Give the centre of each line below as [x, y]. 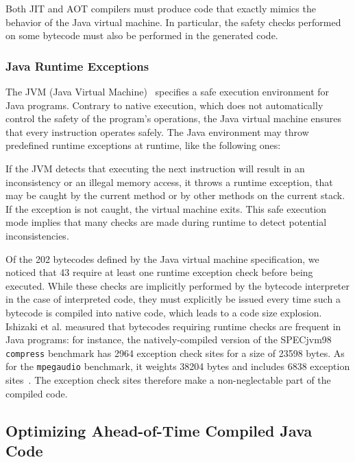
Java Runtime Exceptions [77, 66]
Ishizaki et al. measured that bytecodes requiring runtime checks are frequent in [173, 326]
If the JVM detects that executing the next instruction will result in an [155, 168]
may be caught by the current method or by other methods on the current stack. [175, 195]
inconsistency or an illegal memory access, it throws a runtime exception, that [169, 182]
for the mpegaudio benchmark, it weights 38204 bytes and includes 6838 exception [178, 366]
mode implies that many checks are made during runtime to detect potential [166, 222]
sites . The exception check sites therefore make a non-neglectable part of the [168, 380]
